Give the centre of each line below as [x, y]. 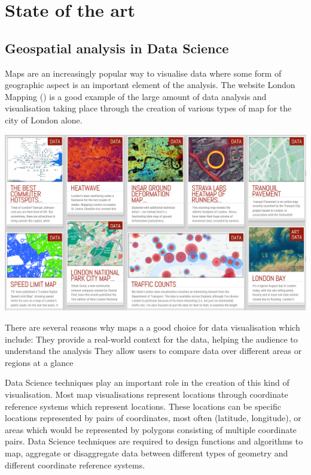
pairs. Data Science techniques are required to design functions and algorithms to [154, 441]
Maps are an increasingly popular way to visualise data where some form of [143, 73]
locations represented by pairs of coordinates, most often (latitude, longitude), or [153, 418]
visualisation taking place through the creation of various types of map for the [148, 108]
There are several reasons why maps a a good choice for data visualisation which [153, 327]
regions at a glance [39, 362]
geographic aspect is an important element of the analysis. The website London [150, 85]
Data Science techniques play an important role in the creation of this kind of [147, 382]
